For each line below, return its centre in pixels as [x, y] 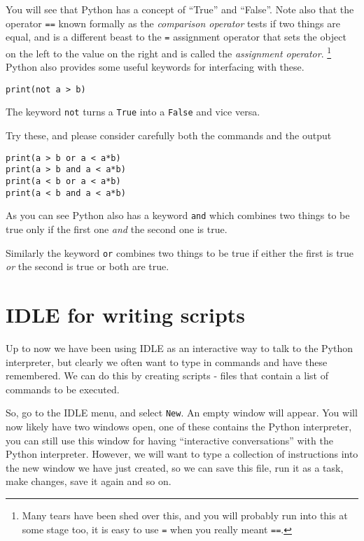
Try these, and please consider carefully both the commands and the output [169, 135]
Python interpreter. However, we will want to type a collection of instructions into [182, 454]
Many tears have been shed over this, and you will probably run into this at [185, 515]
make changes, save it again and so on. [89, 481]
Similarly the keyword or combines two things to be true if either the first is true [180, 252]
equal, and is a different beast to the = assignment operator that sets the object [176, 37]
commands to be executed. [63, 389]
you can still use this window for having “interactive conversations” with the [169, 440]
